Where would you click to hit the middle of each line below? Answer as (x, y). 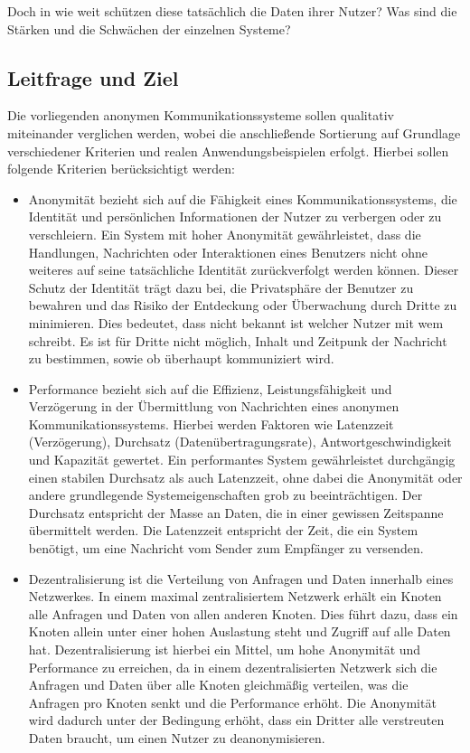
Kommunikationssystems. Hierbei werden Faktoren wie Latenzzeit (211, 424)
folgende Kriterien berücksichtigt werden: (121, 169)
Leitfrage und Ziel (93, 77)
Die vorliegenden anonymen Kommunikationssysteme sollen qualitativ (201, 115)
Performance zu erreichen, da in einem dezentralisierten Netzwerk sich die (233, 667)
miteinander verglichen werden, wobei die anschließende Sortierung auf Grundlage (234, 132)
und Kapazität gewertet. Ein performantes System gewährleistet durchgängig (242, 460)
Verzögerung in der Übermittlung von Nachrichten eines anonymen (214, 406)
